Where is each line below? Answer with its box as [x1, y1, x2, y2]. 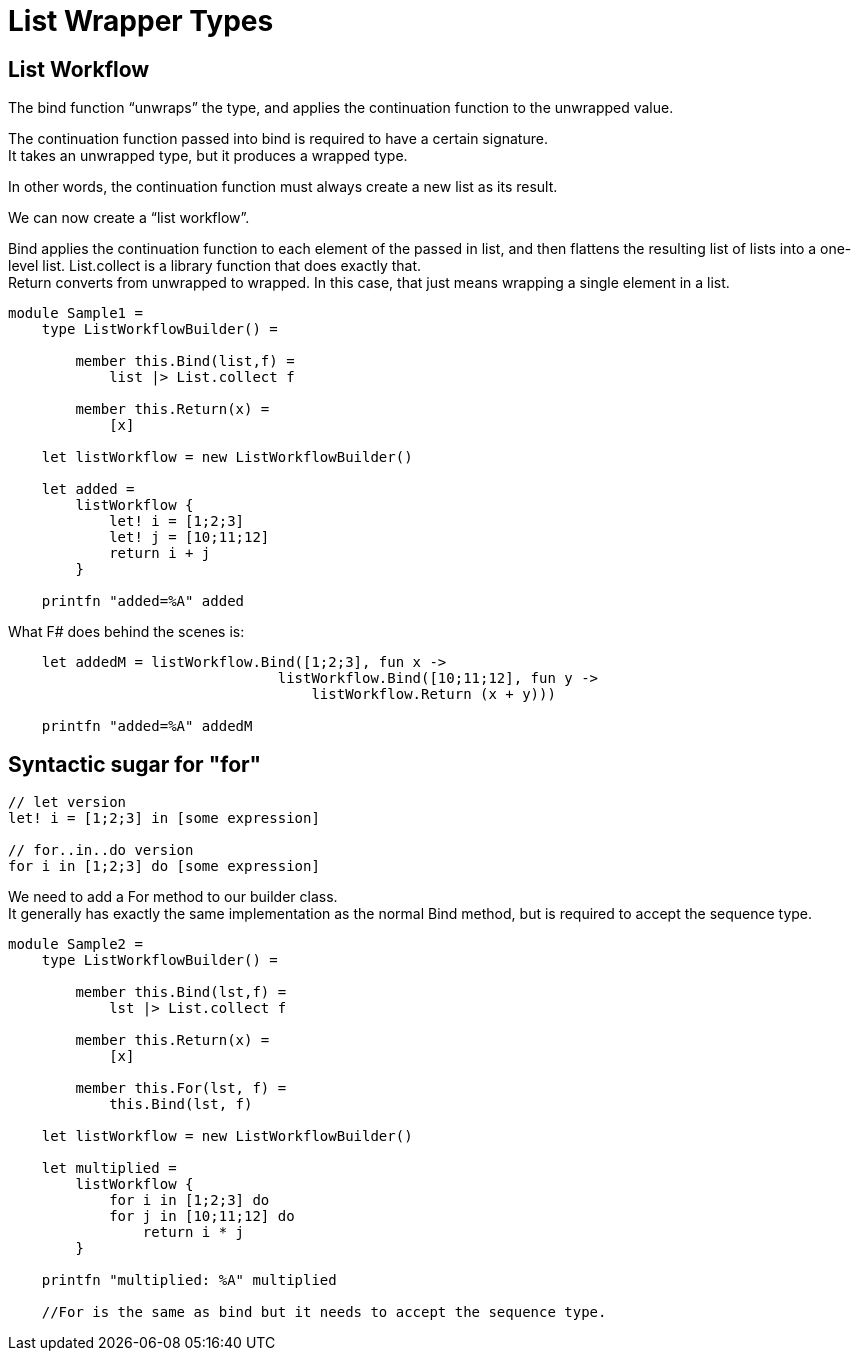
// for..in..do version [8, 842, 194, 859]
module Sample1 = [8, 305, 143, 322]
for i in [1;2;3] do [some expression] [8, 858, 320, 875]
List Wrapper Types [8, 4, 274, 38]
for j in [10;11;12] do [109, 1208, 295, 1225]
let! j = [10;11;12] [109, 529, 270, 546]
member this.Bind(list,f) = [75, 353, 295, 370]
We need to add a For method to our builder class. [8, 888, 338, 906]
